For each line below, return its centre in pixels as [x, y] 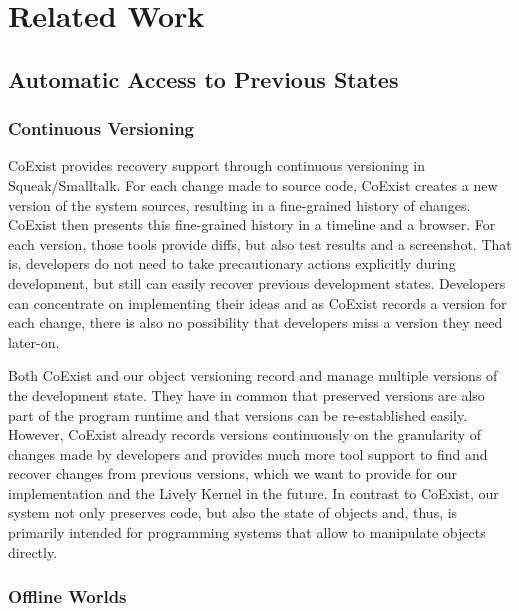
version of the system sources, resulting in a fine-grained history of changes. [239, 204]
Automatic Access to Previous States [203, 78]
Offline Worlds [67, 596]
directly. [33, 551]
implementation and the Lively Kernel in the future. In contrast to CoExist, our [253, 492]
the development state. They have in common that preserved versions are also [246, 394]
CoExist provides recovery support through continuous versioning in [216, 165]
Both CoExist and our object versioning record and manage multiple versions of [253, 375]
